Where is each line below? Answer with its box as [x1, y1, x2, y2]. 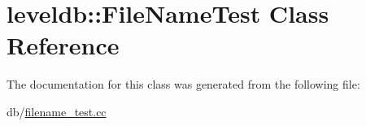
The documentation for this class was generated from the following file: [7, 76, 360, 93]
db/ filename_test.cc [7, 102, 107, 119]
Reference [7, 28, 120, 62]
